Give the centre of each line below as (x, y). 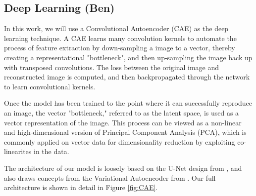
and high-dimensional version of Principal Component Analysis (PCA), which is (125, 132)
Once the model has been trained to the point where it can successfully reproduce (128, 103)
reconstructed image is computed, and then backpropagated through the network (127, 77)
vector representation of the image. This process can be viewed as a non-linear (123, 122)
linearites (18, 151)
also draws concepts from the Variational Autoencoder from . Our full (110, 177)
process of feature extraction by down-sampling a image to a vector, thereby (120, 48)
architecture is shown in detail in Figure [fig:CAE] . (81, 187)
